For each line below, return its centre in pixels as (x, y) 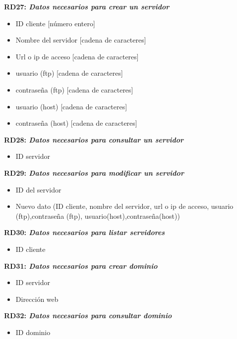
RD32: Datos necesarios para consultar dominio (88, 315)
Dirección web (37, 299)
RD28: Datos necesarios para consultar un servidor (94, 139)
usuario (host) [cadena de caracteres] (71, 106)
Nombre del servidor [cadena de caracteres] (81, 40)
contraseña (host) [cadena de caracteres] (76, 123)
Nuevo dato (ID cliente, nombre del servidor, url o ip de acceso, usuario (124, 206)
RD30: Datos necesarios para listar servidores (85, 232)
